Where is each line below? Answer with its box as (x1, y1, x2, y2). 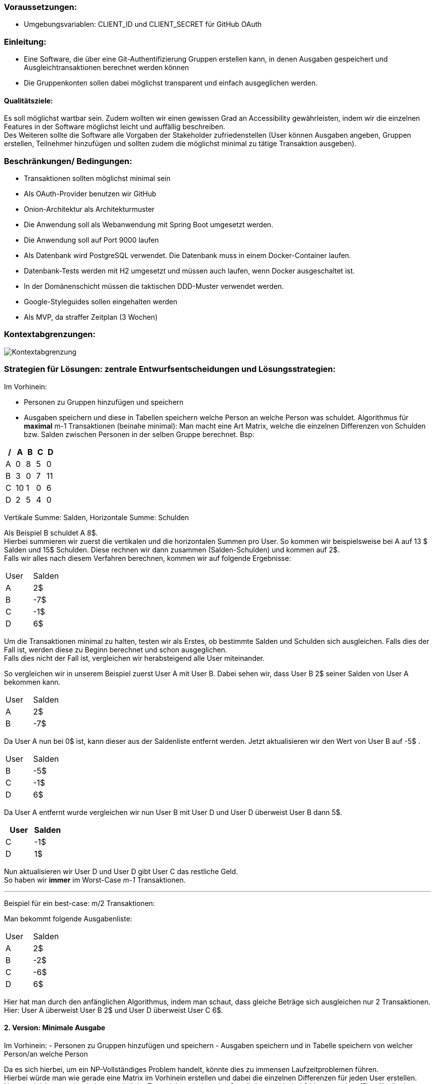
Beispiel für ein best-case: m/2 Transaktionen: (4, 899, 155, 907)
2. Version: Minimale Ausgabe (4, 1023, 105, 1032)
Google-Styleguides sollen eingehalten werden (24, 297, 177, 306)
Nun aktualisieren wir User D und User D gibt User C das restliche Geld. (4, 867, 238, 876)
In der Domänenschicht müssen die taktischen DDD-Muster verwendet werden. (24, 282, 284, 291)
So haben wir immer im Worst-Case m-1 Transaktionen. (4, 875, 186, 884)
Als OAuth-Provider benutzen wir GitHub (24, 189, 156, 198)
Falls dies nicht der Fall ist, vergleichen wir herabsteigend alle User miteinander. (4, 653, 265, 662)
